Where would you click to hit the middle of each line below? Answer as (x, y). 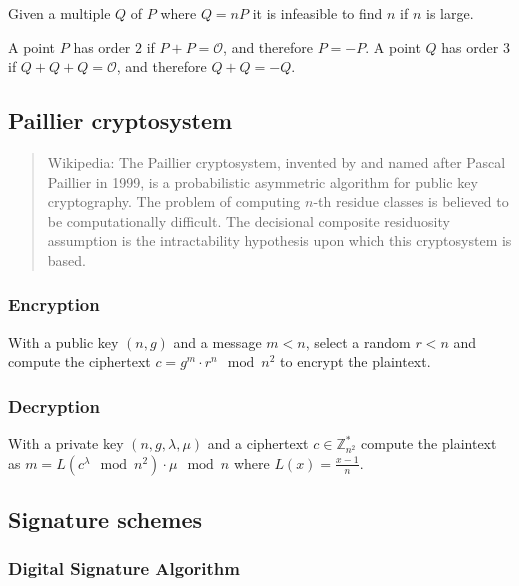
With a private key (66, 443)
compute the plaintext (429, 443)
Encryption (54, 304)
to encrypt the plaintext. (355, 361)
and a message (217, 341)
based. (66, 259)
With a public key (63, 341)
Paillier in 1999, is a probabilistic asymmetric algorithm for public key (262, 181)
